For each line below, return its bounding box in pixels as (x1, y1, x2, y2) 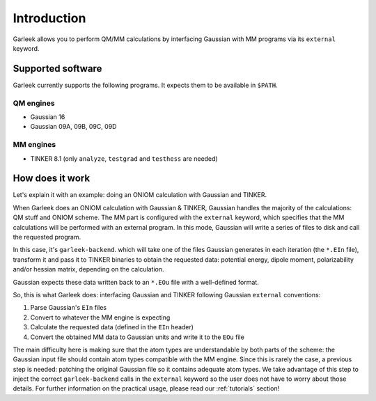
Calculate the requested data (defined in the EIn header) (30, 323, 194, 331)
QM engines (13, 98, 55, 108)
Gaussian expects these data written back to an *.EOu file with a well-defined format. (13, 278, 259, 286)
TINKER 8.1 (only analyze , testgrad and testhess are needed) (30, 154, 219, 163)
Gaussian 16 (30, 112, 65, 121)
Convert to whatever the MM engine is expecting (30, 313, 171, 322)
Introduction (13, 10, 86, 26)
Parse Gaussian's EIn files (30, 304, 107, 312)
